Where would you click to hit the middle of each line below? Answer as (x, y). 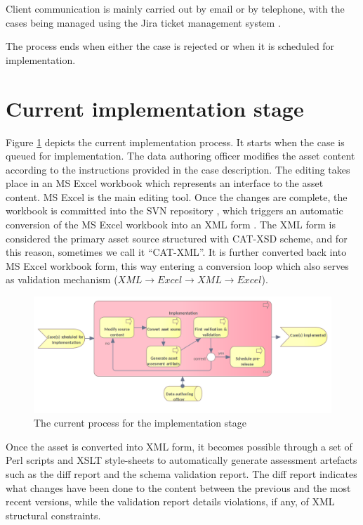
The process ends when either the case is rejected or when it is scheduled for (170, 46)
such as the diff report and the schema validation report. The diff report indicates (181, 474)
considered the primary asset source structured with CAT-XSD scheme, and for (177, 238)
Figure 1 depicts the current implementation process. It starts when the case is (175, 142)
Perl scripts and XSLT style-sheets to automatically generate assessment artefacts (181, 460)
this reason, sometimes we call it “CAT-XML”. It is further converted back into (176, 252)
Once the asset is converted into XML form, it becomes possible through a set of (179, 446)
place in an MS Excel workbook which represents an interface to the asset (165, 183)
